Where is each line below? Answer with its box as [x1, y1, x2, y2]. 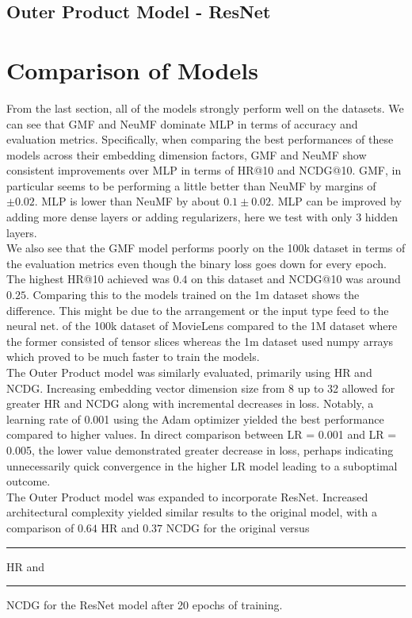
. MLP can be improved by [271, 193, 402, 209]
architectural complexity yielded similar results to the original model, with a [6, 504, 377, 520]
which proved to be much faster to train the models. [6, 348, 260, 365]
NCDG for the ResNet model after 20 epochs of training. [6, 597, 283, 613]
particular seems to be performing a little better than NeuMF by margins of [6, 177, 376, 194]
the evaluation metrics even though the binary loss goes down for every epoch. [6, 255, 387, 271]
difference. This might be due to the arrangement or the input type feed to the [6, 301, 389, 318]
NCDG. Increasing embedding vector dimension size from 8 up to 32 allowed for [6, 379, 395, 396]
